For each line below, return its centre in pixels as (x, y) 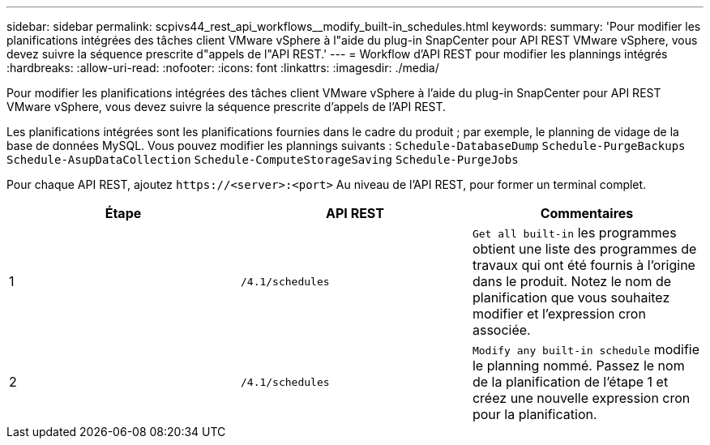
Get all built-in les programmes (574, 233)
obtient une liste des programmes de (584, 249)
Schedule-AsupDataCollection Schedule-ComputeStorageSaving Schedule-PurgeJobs (263, 160)
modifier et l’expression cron (559, 314)
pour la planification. (535, 414)
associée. (501, 330)
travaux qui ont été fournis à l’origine (584, 265)
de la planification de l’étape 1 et (570, 382)
